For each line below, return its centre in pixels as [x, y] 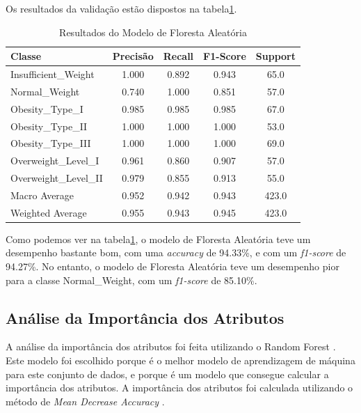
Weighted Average [49, 212]
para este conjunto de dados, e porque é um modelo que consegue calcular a [167, 374]
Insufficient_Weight [53, 74]
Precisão [133, 56]
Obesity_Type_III [51, 143]
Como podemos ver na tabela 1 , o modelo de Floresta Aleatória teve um [158, 239]
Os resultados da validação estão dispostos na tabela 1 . [121, 8]
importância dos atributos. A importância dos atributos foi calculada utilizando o [179, 388]
